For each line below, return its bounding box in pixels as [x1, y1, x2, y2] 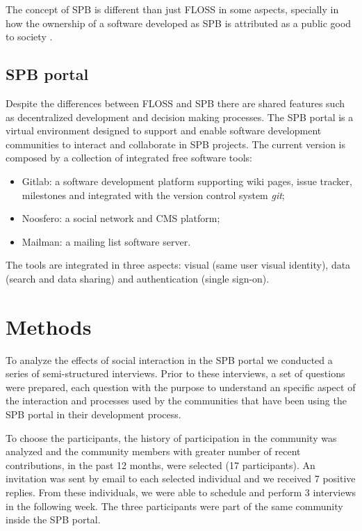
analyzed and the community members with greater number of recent [6, 444, 301, 459]
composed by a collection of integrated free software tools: [6, 150, 252, 165]
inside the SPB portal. [6, 512, 101, 527]
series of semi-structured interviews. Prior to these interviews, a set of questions [6, 366, 345, 381]
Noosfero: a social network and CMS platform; [22, 211, 220, 225]
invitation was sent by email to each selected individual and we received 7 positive [6, 471, 356, 486]
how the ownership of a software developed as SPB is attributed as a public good [6, 15, 352, 30]
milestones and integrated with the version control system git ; [22, 187, 285, 202]
